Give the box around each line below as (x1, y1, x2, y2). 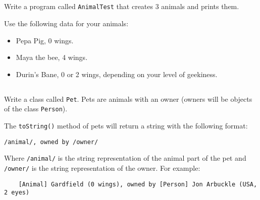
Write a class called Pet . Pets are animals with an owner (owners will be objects (4, 93, 252, 104)
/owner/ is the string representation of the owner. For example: (4, 163, 200, 173)
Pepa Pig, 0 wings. (16, 35, 74, 45)
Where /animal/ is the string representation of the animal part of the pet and (4, 153, 246, 163)
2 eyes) (4, 189, 30, 196)
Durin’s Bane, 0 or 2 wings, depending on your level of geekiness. (16, 69, 218, 79)
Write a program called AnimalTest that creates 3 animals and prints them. (4, 1, 239, 12)
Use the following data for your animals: (4, 18, 129, 29)
